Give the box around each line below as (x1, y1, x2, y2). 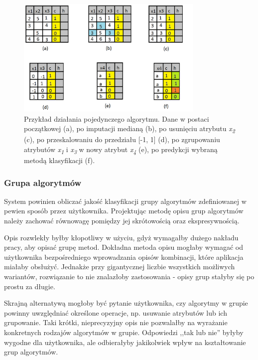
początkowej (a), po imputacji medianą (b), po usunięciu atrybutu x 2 (24, 123, 235, 135)
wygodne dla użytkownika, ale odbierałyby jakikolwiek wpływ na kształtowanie (4, 337, 246, 347)
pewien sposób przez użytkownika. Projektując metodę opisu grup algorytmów (4, 205, 244, 216)
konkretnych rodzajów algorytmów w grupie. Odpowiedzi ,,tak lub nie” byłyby (4, 327, 244, 337)
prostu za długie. (4, 281, 55, 291)
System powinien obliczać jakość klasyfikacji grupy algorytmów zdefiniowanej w (4, 195, 247, 206)
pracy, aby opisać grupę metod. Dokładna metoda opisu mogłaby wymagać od (4, 242, 244, 252)
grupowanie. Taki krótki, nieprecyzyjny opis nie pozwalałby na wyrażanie (4, 317, 228, 328)
